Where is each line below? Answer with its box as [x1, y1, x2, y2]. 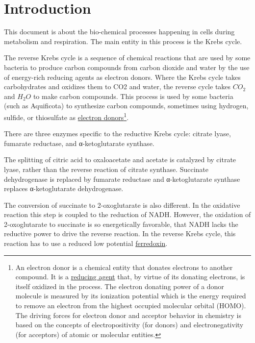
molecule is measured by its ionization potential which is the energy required [15, 291, 246, 301]
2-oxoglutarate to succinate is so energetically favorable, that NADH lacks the [4, 219, 238, 229]
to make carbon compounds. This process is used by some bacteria [33, 91, 233, 101]
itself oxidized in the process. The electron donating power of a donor [15, 281, 224, 291]
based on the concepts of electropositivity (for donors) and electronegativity [15, 319, 244, 330]
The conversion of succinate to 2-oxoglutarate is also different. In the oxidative [4, 199, 240, 210]
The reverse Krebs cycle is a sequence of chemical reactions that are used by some [4, 52, 251, 63]
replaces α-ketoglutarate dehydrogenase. [4, 183, 124, 194]
